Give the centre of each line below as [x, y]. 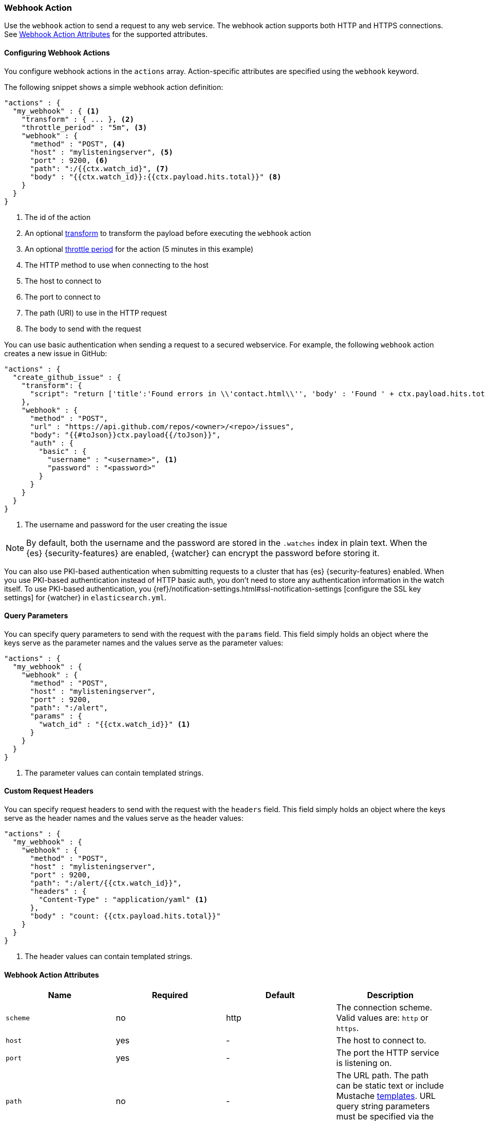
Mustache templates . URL [386, 1096]
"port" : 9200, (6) [69, 160]
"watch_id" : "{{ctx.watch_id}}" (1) [115, 724]
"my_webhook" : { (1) [56, 111]
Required [170, 995]
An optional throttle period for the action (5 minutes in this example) [139, 249]
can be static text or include [390, 1086]
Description [390, 995]
